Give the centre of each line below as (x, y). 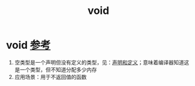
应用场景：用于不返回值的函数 (50, 77)
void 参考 (28, 45)
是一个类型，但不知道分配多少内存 (56, 69)
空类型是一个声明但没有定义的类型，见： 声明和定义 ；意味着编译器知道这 (102, 62)
